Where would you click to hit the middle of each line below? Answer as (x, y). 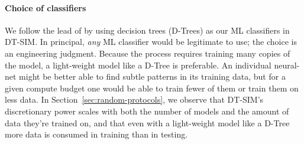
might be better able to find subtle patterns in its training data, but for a (152, 76)
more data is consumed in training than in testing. (96, 134)
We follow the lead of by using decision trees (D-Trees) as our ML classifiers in (147, 30)
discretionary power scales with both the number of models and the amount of (147, 111)
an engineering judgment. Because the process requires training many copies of (148, 53)
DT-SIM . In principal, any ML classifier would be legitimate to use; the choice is (151, 42)
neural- (287, 65)
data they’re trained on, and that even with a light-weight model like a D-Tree (147, 122)
